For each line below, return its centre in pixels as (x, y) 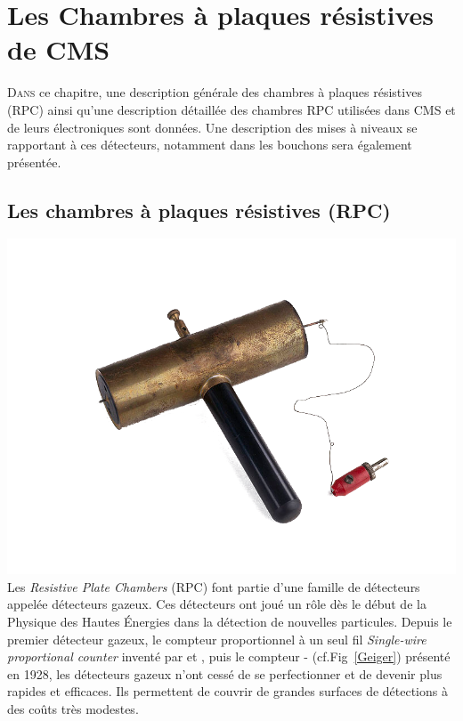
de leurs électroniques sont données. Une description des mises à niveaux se (212, 127)
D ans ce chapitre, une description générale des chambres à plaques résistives (215, 92)
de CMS (59, 49)
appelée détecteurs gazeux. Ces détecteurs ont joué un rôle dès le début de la (217, 604)
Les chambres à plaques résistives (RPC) (199, 210)
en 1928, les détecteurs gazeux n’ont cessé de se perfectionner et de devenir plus (225, 673)
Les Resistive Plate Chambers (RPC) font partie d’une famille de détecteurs (214, 586)
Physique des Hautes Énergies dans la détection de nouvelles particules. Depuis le (230, 621)
